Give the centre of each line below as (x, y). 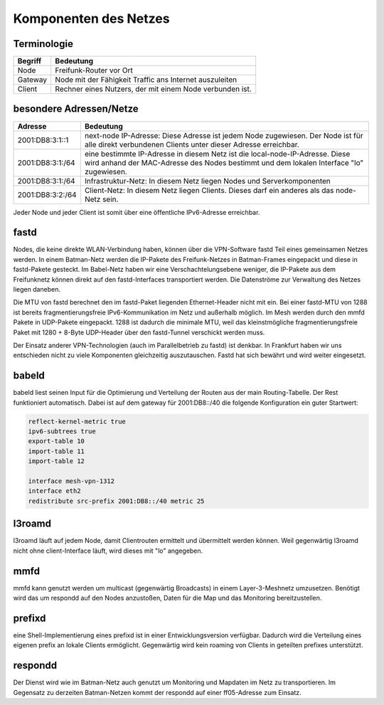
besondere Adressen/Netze (76, 109)
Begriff (30, 61)
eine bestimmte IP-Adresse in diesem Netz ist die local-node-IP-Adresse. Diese (217, 154)
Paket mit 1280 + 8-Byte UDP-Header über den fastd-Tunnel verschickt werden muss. (139, 332)
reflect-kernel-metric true (77, 421)
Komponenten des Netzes (91, 18)
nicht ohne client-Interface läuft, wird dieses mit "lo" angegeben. (108, 551)
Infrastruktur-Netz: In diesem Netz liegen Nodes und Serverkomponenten (207, 181)
